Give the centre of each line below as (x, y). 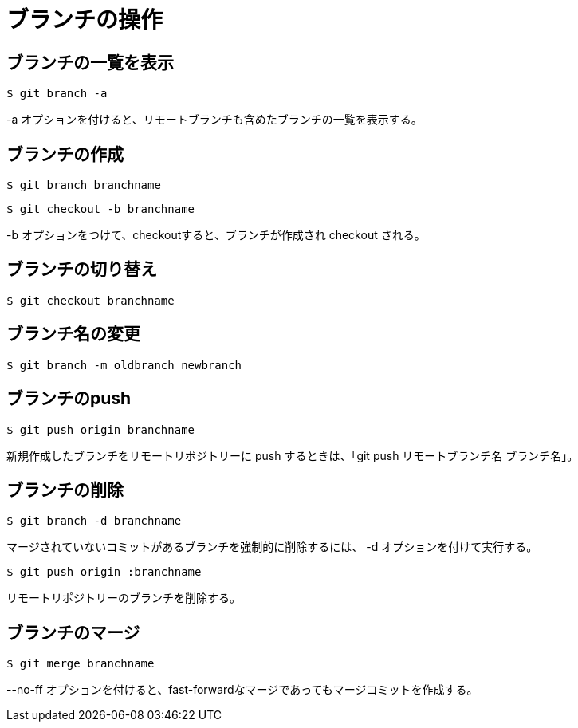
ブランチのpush (69, 399)
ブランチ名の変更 (73, 334)
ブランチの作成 (65, 154)
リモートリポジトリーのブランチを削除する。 (124, 598)
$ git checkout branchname (90, 300)
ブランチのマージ (73, 632)
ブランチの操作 (85, 20)
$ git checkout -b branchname (101, 209)
